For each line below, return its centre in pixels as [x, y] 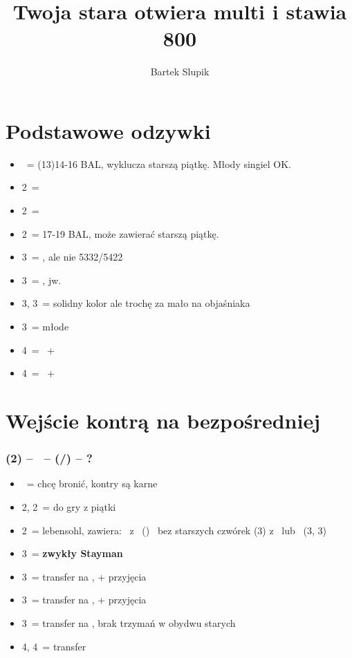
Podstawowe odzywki [108, 130]
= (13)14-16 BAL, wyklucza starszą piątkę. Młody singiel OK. [159, 163]
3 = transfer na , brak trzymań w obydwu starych [129, 622]
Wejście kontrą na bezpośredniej [163, 420]
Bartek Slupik [180, 72]
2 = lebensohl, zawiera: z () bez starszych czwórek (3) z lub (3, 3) [174, 530]
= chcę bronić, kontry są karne [92, 483]
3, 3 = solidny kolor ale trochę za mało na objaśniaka [136, 303]
